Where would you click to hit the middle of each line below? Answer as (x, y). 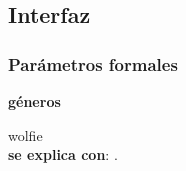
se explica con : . (63, 154)
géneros (34, 101)
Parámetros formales (93, 63)
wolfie (25, 134)
